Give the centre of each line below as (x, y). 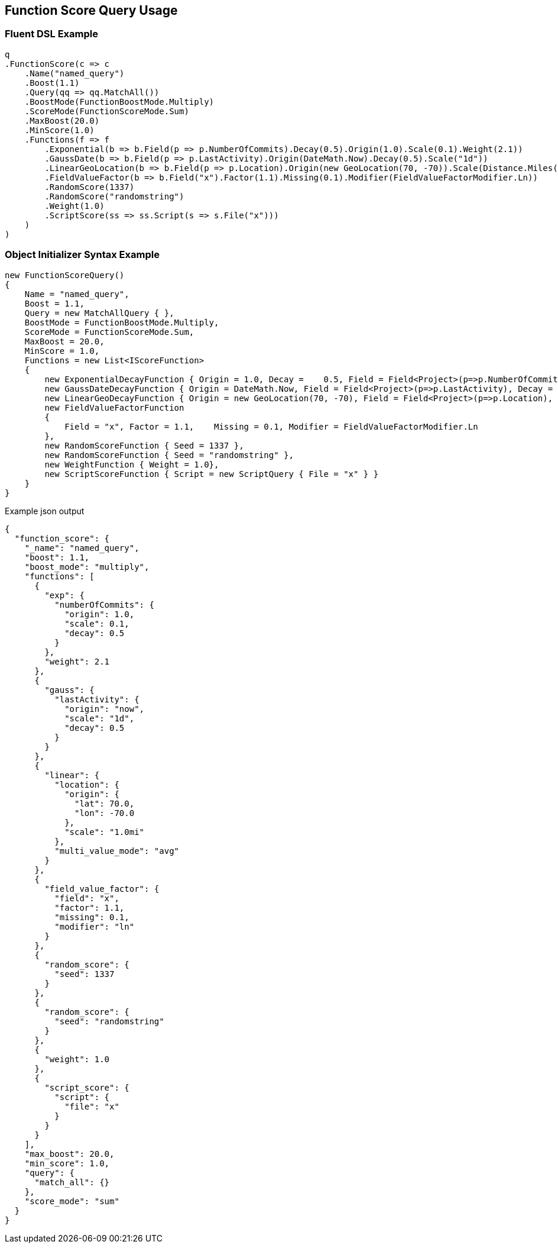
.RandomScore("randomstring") (114, 196)
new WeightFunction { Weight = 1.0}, (132, 464)
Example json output (45, 511)
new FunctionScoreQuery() (65, 275)
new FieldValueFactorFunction (114, 407)
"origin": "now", (105, 709)
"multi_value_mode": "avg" (117, 851)
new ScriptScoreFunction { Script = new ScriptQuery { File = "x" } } (212, 474)
